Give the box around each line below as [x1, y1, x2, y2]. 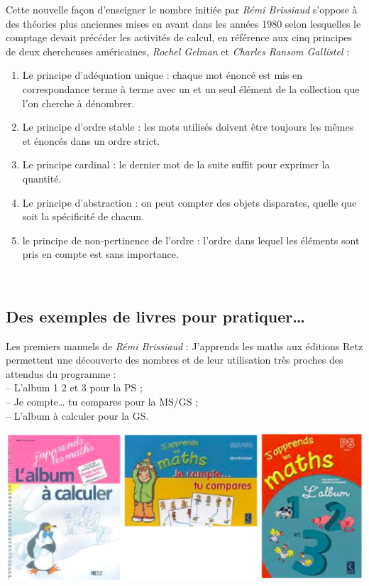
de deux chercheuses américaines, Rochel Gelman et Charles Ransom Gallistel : [6, 43, 350, 58]
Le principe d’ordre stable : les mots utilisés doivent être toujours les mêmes [22, 119, 354, 134]
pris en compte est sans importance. [22, 246, 179, 261]
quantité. [22, 170, 62, 185]
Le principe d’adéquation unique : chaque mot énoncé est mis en [22, 67, 303, 82]
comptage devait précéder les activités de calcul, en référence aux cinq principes [6, 30, 353, 45]
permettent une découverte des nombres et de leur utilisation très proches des [6, 352, 343, 367]
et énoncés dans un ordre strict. [22, 133, 160, 148]
